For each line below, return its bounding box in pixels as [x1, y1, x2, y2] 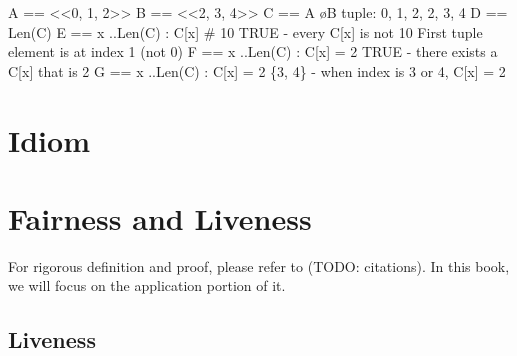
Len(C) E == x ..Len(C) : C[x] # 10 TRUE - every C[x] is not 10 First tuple [8, 21, 483, 42]
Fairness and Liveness [8, 197, 312, 238]
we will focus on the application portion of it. [8, 275, 286, 296]
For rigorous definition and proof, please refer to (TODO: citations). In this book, [8, 255, 510, 276]
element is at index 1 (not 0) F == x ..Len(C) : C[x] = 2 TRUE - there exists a [8, 41, 498, 62]
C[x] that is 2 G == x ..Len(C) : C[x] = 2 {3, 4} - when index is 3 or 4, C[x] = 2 [8, 60, 506, 81]
